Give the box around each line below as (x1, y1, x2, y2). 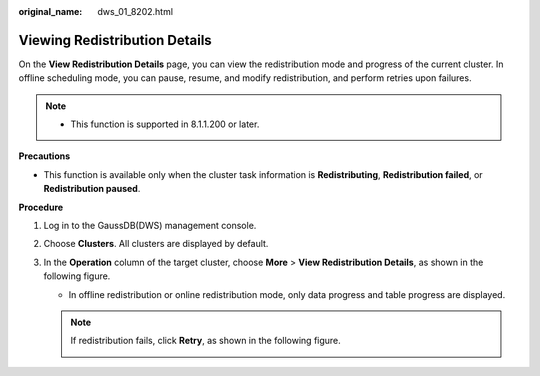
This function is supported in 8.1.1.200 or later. (70, 118, 260, 130)
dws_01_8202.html (97, 6, 174, 17)
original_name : (18, 6, 83, 17)
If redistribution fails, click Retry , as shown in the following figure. (70, 335, 342, 347)
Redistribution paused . (43, 183, 141, 195)
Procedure (18, 201, 64, 213)
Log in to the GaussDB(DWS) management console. (43, 220, 257, 232)
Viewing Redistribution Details (18, 31, 212, 49)
